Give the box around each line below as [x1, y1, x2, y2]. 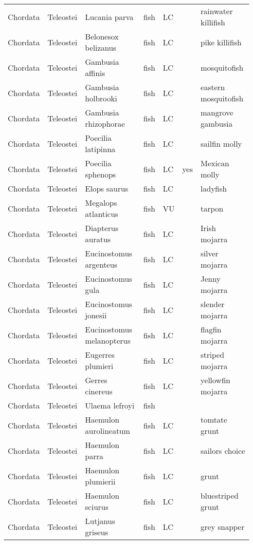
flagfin [200, 324, 221, 335]
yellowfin [200, 374, 231, 386]
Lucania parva [85, 11, 134, 22]
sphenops [85, 169, 116, 180]
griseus [85, 526, 108, 538]
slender [200, 298, 225, 310]
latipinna [85, 143, 116, 155]
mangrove [200, 107, 234, 118]
